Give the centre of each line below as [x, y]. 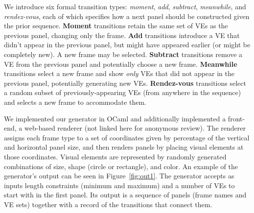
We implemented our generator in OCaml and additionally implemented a [115, 118]
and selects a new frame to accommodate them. [75, 102]
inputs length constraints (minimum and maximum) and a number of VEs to [119, 185]
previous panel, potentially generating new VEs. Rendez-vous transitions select [125, 83]
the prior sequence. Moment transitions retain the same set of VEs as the [116, 26]
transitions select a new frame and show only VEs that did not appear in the [119, 73]
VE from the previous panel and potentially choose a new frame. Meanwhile [121, 64]
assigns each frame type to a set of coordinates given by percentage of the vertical [127, 137]
